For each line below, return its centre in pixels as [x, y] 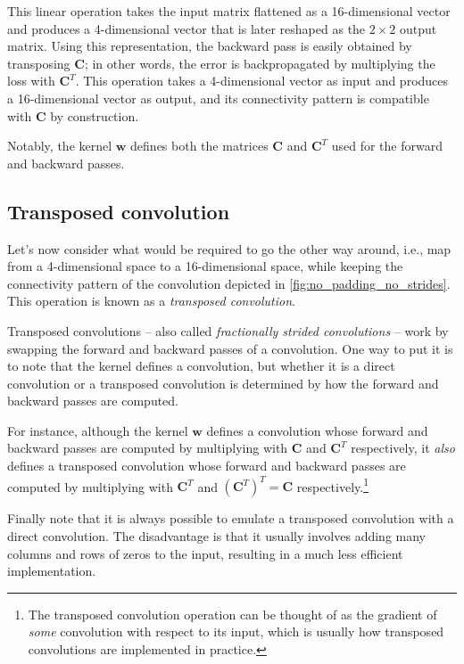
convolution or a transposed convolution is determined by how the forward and [223, 383]
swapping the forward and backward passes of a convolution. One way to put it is [230, 348]
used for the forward [387, 146]
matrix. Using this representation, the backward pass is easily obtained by [210, 46]
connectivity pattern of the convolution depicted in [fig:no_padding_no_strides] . [229, 283]
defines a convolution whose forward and [317, 430]
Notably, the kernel [60, 146]
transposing [39, 63]
